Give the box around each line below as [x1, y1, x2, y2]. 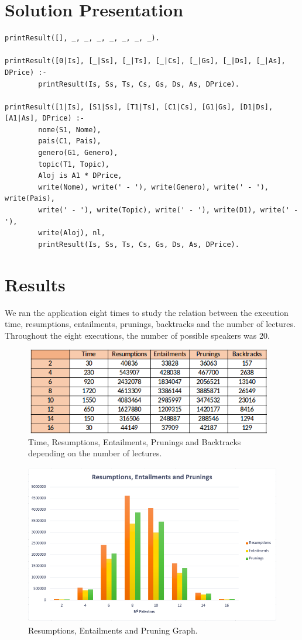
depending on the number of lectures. [28, 447, 162, 459]
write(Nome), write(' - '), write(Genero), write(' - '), [38, 183, 269, 191]
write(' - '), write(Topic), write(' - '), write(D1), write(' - [38, 206, 298, 215]
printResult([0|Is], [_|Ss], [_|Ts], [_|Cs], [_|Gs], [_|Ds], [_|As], [5, 57, 286, 66]
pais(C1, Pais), [38, 137, 101, 146]
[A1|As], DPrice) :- [5, 114, 85, 123]
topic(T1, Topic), [38, 160, 109, 168]
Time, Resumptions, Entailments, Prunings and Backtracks [28, 435, 241, 448]
